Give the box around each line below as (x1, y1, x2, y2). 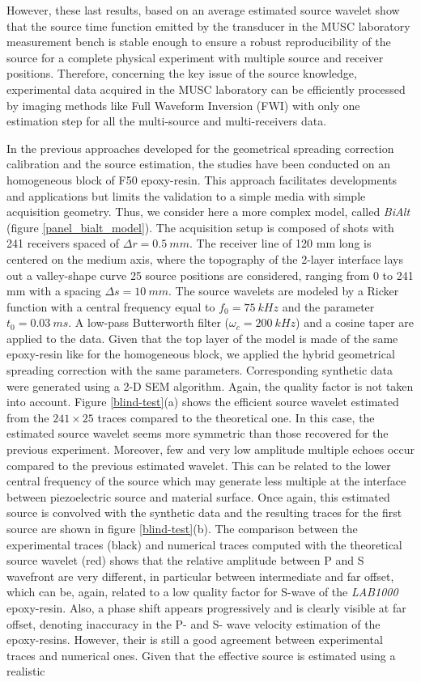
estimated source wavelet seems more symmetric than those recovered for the (6, 425, 389, 442)
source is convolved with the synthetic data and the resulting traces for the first (6, 504, 402, 521)
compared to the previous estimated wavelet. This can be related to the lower (6, 456, 391, 473)
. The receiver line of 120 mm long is (189, 235, 372, 252)
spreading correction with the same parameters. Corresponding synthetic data (6, 362, 393, 379)
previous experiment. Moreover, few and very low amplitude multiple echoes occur (6, 441, 415, 458)
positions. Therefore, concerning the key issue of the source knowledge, (6, 65, 357, 82)
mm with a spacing (6, 282, 101, 299)
